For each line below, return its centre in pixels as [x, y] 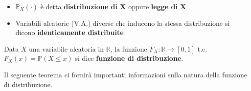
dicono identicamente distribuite [69, 32]
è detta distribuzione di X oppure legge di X [113, 6]
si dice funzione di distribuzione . [129, 58]
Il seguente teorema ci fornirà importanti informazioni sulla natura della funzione [126, 74]
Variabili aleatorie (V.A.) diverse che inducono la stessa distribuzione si [123, 23]
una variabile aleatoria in [67, 48]
